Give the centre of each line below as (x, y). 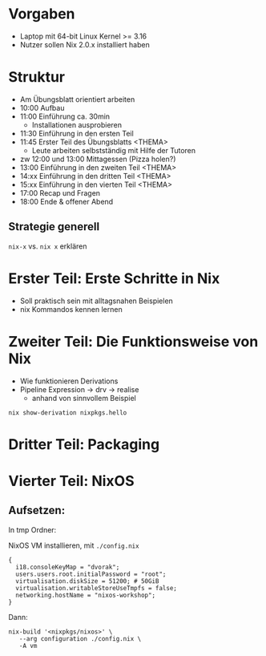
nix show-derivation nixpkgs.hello (68, 413)
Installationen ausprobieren (77, 124)
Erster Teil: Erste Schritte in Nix (114, 278)
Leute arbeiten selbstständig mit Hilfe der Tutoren (114, 150)
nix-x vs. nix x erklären (48, 246)
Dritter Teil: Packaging (84, 444)
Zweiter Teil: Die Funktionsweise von (133, 341)
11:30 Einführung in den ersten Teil (77, 133)
